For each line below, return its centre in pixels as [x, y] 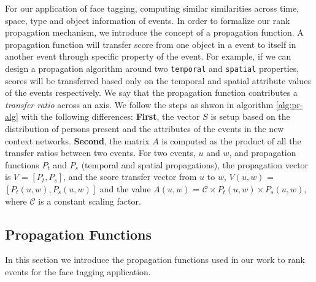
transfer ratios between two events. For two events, [100, 153]
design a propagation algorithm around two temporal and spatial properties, [152, 68]
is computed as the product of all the [231, 140]
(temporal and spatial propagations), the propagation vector [195, 164]
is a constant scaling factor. [90, 201]
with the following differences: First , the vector [110, 116]
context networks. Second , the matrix [77, 140]
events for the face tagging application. [78, 271]
